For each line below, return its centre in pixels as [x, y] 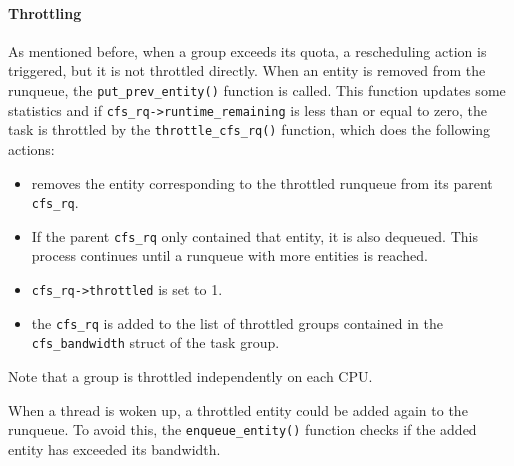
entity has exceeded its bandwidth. [114, 448]
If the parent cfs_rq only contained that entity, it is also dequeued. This [254, 235]
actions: [31, 148]
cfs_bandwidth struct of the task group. [155, 342]
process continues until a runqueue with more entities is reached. [229, 255]
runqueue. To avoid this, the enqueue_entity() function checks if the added [242, 429]
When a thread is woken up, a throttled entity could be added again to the [238, 409]
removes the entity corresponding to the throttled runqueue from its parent [262, 182]
